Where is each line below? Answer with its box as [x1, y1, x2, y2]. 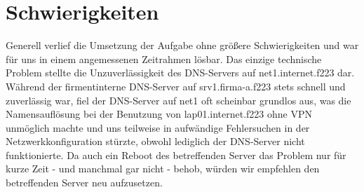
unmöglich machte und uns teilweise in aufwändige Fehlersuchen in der [6, 120, 310, 135]
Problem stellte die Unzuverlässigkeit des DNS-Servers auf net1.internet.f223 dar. [6, 65, 355, 80]
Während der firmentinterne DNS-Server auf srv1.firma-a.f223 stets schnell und [6, 78, 346, 93]
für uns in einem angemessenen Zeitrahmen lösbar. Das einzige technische [6, 51, 322, 66]
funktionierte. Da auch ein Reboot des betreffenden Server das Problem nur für [6, 147, 346, 162]
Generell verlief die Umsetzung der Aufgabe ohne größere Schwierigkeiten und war [6, 38, 359, 53]
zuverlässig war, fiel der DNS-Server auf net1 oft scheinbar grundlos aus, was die [6, 92, 351, 107]
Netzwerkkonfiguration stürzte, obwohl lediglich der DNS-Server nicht [6, 134, 305, 149]
